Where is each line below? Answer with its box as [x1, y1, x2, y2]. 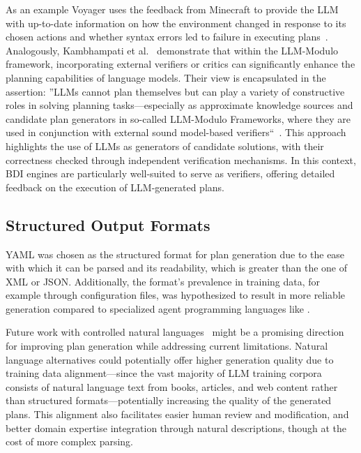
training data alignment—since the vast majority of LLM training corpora [6, 366, 322, 380]
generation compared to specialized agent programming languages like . [6, 301, 310, 315]
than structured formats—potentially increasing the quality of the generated [6, 393, 332, 408]
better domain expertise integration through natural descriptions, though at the [6, 420, 346, 435]
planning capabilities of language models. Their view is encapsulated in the [6, 70, 326, 84]
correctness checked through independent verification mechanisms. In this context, [6, 152, 356, 167]
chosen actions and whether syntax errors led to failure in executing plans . [6, 29, 328, 44]
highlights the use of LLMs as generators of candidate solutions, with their [6, 138, 324, 153]
